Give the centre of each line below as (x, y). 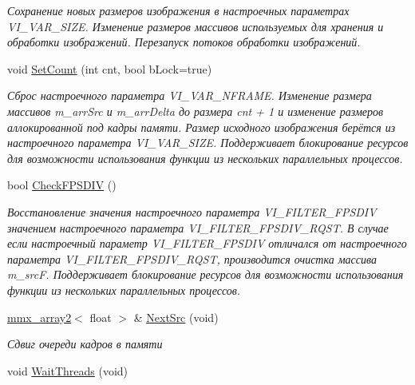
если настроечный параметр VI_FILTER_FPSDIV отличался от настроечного (207, 243)
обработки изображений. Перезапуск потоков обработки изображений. (184, 42)
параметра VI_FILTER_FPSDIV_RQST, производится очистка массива (192, 258)
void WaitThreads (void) (68, 370)
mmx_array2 (40, 317)
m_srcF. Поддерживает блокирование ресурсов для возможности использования (206, 274)
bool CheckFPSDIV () (62, 185)
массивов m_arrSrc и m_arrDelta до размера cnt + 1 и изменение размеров (196, 111)
